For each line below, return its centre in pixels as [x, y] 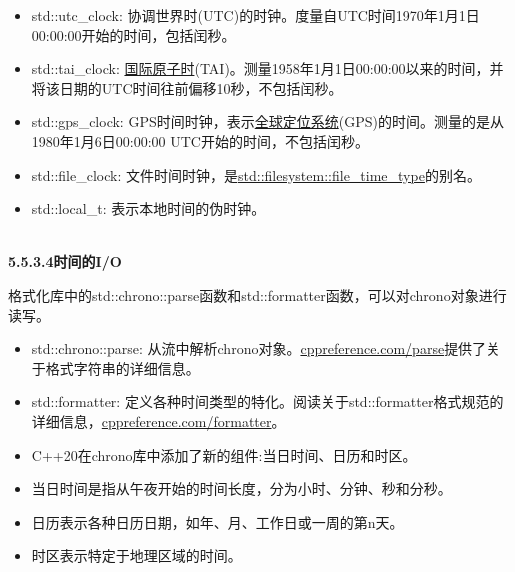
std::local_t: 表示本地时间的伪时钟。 [148, 208]
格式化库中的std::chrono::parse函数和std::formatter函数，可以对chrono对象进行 [257, 294]
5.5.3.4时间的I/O [65, 261]
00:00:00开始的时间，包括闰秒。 [133, 34]
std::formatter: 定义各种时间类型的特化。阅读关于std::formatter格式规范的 [267, 401]
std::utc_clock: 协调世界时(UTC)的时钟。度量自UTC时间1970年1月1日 [255, 15]
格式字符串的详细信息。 [122, 367]
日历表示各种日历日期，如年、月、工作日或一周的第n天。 [217, 521]
